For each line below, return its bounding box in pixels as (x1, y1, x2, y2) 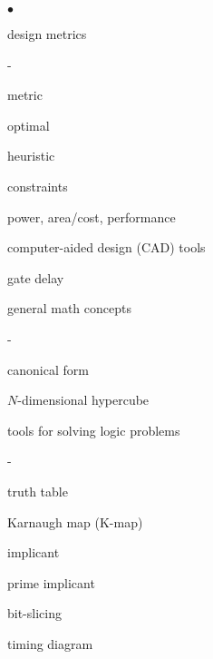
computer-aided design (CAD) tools (7, 238, 206, 257)
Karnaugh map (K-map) (7, 512, 143, 531)
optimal (7, 115, 50, 134)
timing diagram (7, 634, 93, 653)
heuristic (7, 146, 55, 165)
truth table (7, 481, 68, 500)
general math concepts (7, 299, 131, 318)
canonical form (7, 359, 89, 379)
